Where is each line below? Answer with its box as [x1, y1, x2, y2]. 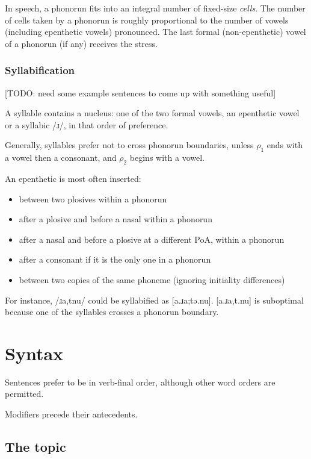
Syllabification [5, 63, 75, 78]
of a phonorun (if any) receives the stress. [5, 37, 158, 49]
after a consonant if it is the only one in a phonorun [19, 253, 211, 266]
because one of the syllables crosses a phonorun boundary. [5, 305, 219, 318]
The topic [5, 437, 66, 456]
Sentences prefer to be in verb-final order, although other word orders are [5, 375, 276, 388]
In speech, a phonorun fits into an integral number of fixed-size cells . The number [5, 2, 306, 14]
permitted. [5, 387, 44, 400]
